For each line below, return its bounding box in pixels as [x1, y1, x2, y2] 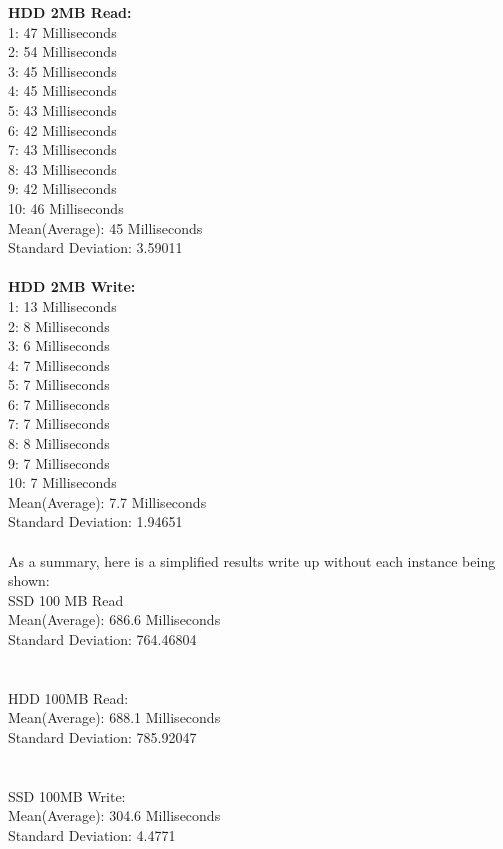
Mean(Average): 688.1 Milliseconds [8, 707, 221, 728]
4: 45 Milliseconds [8, 80, 117, 101]
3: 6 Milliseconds [8, 335, 110, 356]
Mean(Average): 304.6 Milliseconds [8, 805, 221, 826]
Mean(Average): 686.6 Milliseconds [8, 609, 221, 630]
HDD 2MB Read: [8, 2, 132, 22]
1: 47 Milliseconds [8, 21, 117, 42]
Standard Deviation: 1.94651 [8, 511, 183, 532]
